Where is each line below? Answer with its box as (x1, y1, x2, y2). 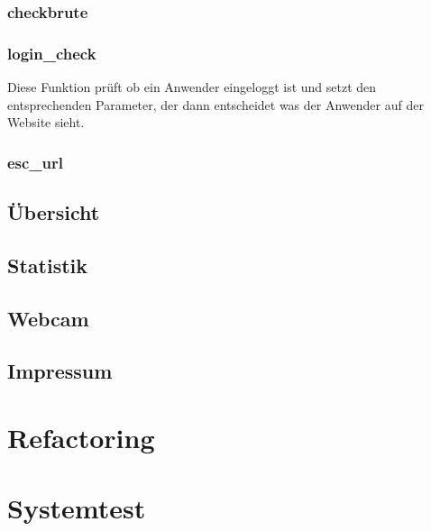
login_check (7, 41, 96, 64)
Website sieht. (7, 113, 85, 132)
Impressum (7, 357, 113, 385)
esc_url (7, 151, 64, 173)
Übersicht (7, 198, 100, 226)
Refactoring (7, 419, 155, 455)
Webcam (7, 304, 89, 332)
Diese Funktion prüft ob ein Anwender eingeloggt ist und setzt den (7, 78, 377, 96)
